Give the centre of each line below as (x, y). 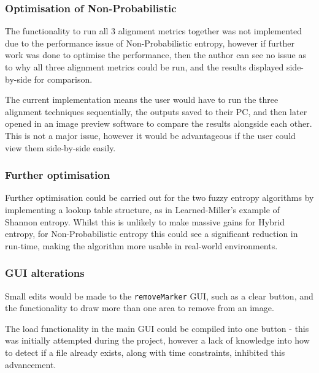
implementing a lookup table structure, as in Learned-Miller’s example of (142, 209)
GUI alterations (45, 273)
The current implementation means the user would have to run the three (142, 100)
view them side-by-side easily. (60, 147)
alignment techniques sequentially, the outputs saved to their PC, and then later (156, 111)
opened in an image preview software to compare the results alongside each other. (159, 123)
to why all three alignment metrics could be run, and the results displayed (144, 67)
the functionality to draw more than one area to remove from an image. (140, 308)
